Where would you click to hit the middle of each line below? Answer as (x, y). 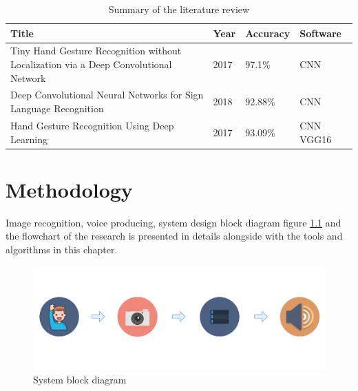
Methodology (69, 189)
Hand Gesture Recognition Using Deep (92, 125)
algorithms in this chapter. (62, 249)
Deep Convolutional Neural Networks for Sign (107, 95)
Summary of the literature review (179, 9)
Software (320, 33)
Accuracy (268, 33)
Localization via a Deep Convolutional (91, 64)
